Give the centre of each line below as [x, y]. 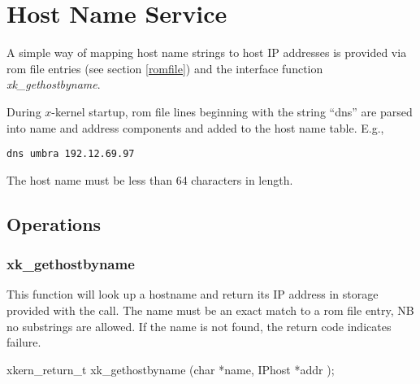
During [24, 111]
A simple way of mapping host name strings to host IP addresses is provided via [207, 52]
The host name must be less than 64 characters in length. [150, 179]
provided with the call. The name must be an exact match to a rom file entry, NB [210, 310]
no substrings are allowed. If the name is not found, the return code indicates [199, 326]
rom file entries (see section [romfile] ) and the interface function [165, 68]
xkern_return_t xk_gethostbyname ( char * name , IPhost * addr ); [171, 369]
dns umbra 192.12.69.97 [71, 154]
